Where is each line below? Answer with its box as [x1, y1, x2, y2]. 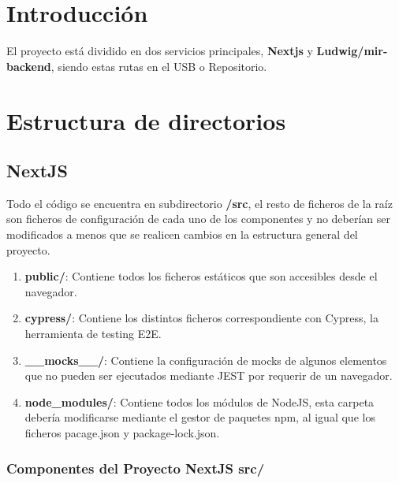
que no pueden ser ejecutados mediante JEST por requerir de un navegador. [24, 367, 393, 384]
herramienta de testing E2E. [24, 325, 162, 342]
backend [6, 58, 51, 74]
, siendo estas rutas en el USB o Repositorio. [50, 58, 267, 74]
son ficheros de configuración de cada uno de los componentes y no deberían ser [6, 210, 391, 227]
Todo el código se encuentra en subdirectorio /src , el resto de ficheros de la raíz [6, 195, 393, 211]
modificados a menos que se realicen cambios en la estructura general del [6, 226, 358, 243]
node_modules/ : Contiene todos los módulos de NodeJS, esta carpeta [24, 393, 375, 410]
